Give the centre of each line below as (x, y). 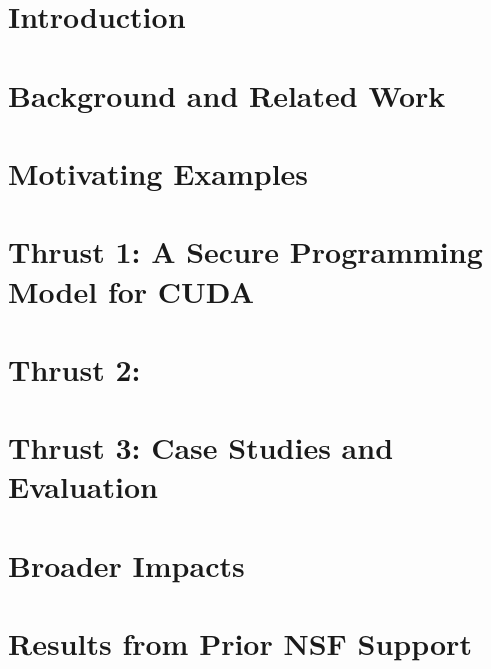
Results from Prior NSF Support (240, 643)
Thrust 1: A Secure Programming (245, 251)
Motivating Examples (158, 172)
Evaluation (83, 486)
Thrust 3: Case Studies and (201, 447)
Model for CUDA (131, 290)
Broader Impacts (126, 564)
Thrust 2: (74, 368)
